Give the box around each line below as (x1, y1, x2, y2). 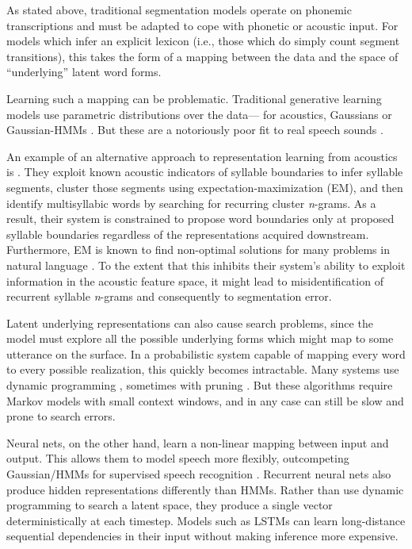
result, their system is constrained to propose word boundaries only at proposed (6, 210, 395, 227)
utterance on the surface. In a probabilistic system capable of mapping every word (6, 345, 406, 362)
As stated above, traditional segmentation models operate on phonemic (6, 2, 352, 17)
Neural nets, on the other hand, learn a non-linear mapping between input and (6, 434, 389, 451)
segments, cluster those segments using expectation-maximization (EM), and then (6, 179, 403, 195)
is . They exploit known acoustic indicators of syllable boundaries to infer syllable (6, 163, 403, 180)
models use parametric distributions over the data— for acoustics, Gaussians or (6, 106, 392, 122)
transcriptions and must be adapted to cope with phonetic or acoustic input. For (6, 17, 399, 33)
